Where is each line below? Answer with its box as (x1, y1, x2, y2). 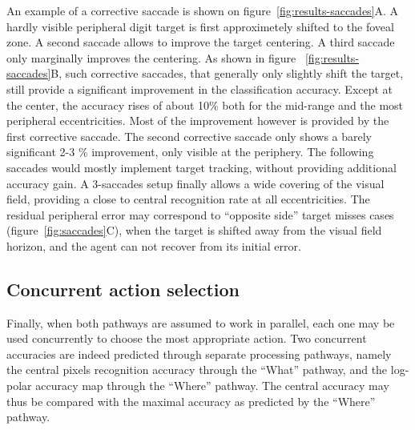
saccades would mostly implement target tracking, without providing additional (6, 159, 397, 175)
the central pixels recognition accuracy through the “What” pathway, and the (6, 361, 388, 378)
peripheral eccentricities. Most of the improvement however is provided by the (6, 112, 389, 129)
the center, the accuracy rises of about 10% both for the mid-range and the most (6, 96, 404, 113)
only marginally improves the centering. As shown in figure (6, 49, 296, 66)
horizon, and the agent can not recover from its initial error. (6, 237, 301, 254)
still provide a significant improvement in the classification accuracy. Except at (6, 80, 393, 97)
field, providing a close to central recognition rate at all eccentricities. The (6, 191, 370, 207)
